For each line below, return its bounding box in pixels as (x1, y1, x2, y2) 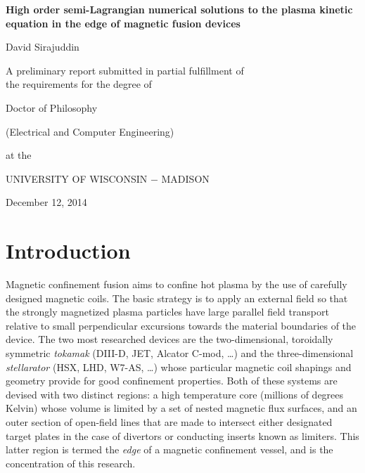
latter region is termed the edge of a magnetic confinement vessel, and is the (6, 442, 333, 457)
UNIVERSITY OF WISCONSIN (6, 171, 148, 186)
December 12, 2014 (6, 195, 87, 209)
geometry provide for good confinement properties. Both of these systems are (6, 373, 338, 388)
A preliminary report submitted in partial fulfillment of (6, 63, 244, 77)
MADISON (161, 171, 210, 186)
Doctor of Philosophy (6, 100, 98, 115)
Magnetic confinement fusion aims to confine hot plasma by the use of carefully (6, 277, 347, 292)
